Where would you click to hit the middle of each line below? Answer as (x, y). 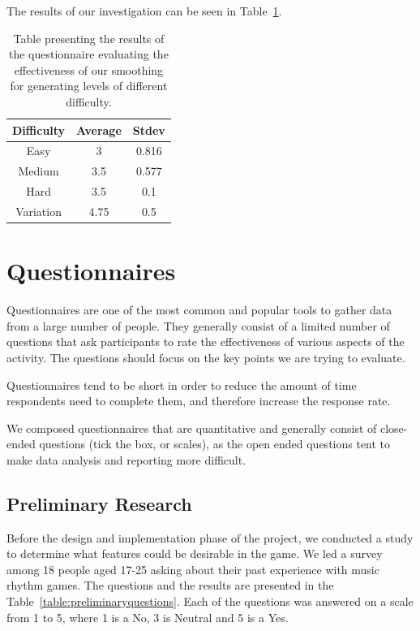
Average (99, 130)
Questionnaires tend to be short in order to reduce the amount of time (182, 385)
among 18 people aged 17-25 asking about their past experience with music (193, 569)
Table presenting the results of (89, 38)
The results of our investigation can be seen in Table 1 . (144, 11)
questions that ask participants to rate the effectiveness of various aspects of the (206, 341)
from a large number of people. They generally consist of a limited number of (198, 325)
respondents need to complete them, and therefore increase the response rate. (199, 401)
